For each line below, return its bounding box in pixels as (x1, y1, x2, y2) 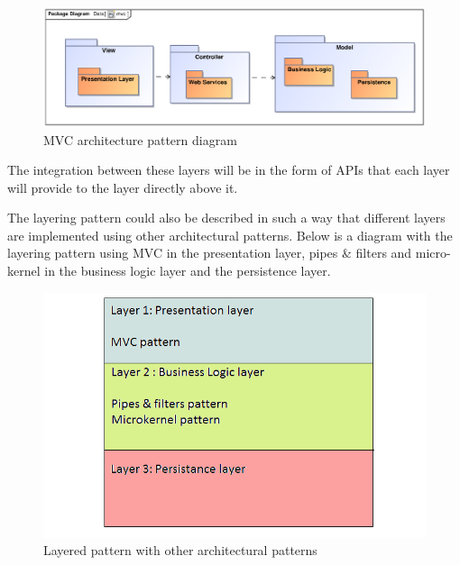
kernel (7, 261, 41, 280)
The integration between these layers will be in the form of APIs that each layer (7, 160, 450, 179)
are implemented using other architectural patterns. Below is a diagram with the (7, 225, 453, 244)
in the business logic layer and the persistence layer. (44, 261, 331, 280)
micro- (415, 243, 451, 262)
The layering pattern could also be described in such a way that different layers (7, 208, 446, 227)
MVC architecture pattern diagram (43, 130, 237, 149)
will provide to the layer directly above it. (7, 178, 238, 196)
